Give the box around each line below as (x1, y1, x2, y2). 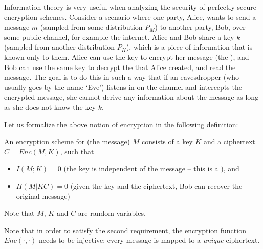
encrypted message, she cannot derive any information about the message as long (4, 92, 259, 102)
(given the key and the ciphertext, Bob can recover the (70, 180, 243, 191)
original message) (16, 190, 70, 201)
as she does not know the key (4, 101, 96, 112)
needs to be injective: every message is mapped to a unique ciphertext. (38, 235, 260, 245)
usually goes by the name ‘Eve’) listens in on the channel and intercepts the (4, 81, 242, 92)
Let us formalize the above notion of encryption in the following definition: (4, 119, 238, 129)
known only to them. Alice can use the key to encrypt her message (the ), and (4, 51, 249, 62)
